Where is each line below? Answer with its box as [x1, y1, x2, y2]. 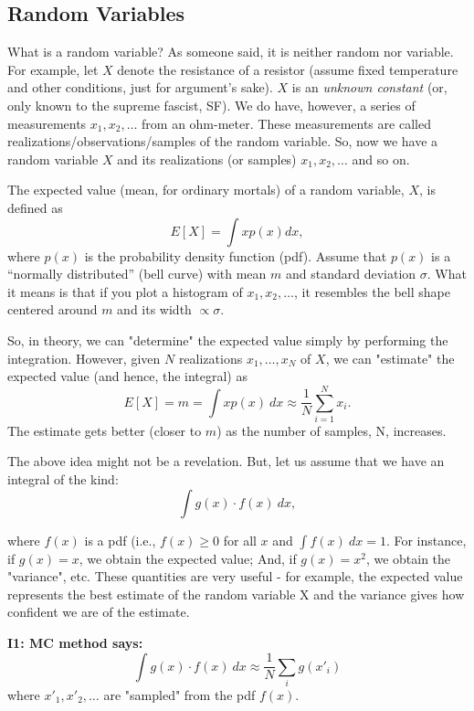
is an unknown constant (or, [291, 78, 448, 97]
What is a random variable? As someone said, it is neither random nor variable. [7, 42, 454, 61]
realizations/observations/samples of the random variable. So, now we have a [7, 132, 438, 151]
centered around [7, 300, 98, 319]
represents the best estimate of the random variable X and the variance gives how [7, 584, 465, 603]
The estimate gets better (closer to [7, 420, 202, 440]
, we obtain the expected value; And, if [79, 548, 297, 568]
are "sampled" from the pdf [103, 684, 256, 704]
